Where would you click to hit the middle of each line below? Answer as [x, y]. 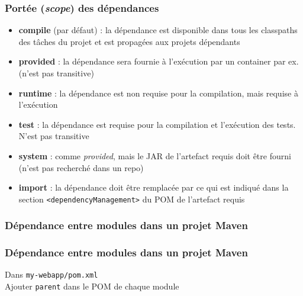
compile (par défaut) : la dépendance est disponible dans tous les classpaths [158, 30]
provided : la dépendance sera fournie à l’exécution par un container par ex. [159, 61]
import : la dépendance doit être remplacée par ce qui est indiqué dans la [154, 187]
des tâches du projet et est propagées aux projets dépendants [129, 41]
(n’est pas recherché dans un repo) [81, 167]
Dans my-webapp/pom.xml [51, 274]
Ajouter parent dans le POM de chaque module [92, 286]
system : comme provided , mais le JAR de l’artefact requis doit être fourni [155, 155]
